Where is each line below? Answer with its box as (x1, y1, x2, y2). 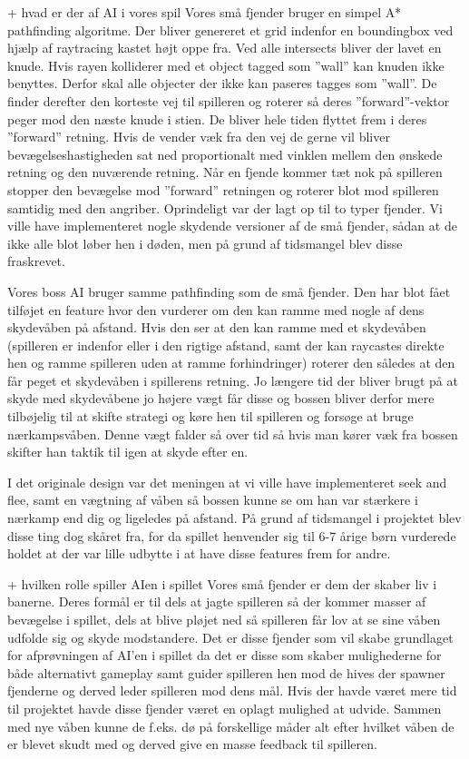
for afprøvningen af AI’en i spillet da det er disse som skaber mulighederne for (7, 646, 442, 665)
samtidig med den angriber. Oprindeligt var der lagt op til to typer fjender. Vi (7, 198, 443, 217)
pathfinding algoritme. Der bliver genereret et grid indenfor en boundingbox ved (7, 20, 454, 39)
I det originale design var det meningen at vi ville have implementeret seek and (7, 472, 447, 491)
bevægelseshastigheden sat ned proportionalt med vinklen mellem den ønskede (7, 144, 443, 163)
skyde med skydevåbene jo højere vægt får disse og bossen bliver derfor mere (7, 389, 435, 408)
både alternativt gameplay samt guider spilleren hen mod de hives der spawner (7, 663, 445, 682)
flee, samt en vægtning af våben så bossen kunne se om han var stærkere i (7, 490, 418, 509)
